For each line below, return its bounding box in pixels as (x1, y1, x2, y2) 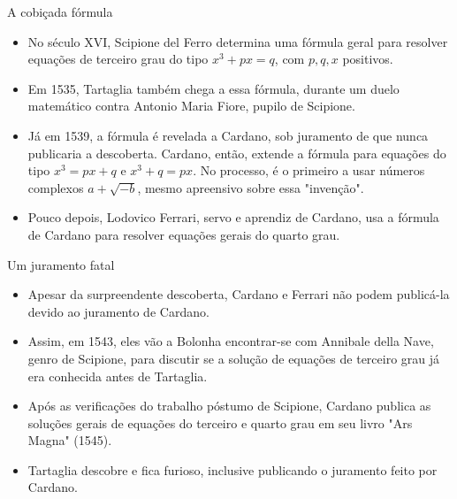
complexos (27, 178, 84, 196)
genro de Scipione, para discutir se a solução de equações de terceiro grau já (27, 349, 440, 367)
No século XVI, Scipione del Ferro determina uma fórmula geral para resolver (27, 32, 448, 50)
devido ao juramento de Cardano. (27, 302, 209, 320)
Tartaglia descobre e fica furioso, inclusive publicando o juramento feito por (27, 460, 438, 479)
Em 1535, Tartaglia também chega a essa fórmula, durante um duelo (27, 79, 400, 97)
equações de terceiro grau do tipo (27, 50, 209, 68)
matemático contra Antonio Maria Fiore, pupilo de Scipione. (27, 96, 355, 115)
